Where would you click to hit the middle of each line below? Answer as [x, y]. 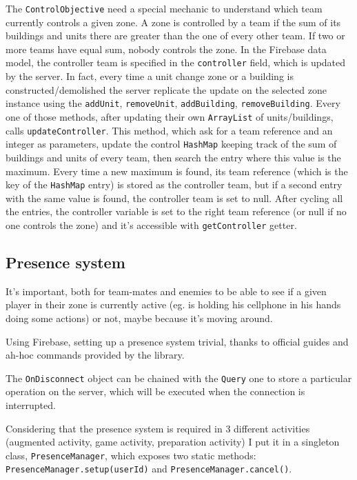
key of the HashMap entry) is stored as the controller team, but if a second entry [174, 184]
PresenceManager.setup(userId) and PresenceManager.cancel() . [149, 469]
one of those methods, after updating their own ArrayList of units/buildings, [170, 116]
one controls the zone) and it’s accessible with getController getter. [151, 224]
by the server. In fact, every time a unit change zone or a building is [150, 76]
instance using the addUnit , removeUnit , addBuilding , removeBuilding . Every [173, 103]
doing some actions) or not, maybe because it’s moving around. [139, 318]
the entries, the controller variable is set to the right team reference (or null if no [176, 211]
